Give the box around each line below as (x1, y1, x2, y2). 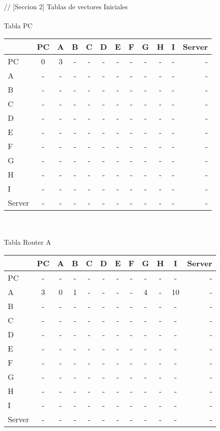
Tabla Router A (4, 236, 51, 247)
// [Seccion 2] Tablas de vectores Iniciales (4, 1, 128, 11)
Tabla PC (4, 20, 33, 31)
